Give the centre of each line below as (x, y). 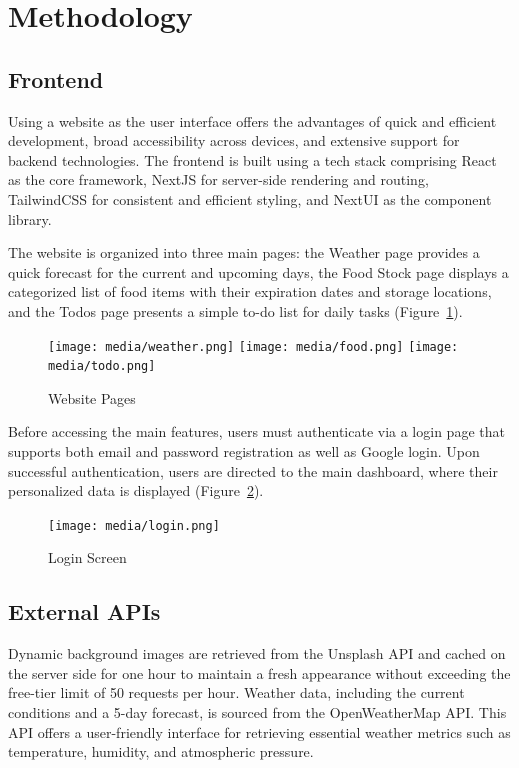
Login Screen (87, 557)
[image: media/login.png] (134, 525)
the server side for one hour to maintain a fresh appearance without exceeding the (259, 672)
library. (30, 218)
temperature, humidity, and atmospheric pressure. (161, 751)
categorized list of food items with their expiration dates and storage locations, (250, 291)
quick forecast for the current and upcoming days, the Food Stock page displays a (258, 271)
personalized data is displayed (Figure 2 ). (136, 490)
